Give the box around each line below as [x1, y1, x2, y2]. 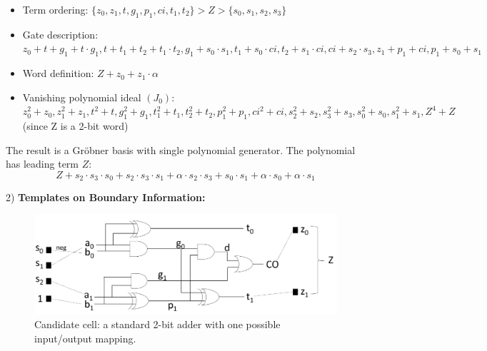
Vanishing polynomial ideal [22, 89, 141, 104]
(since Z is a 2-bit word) [22, 118, 129, 133]
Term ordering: [22, 2, 89, 16]
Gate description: [22, 26, 99, 41]
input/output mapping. [34, 330, 136, 345]
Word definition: [22, 66, 94, 81]
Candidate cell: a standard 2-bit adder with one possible [34, 317, 281, 332]
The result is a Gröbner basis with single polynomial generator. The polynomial [6, 142, 356, 157]
